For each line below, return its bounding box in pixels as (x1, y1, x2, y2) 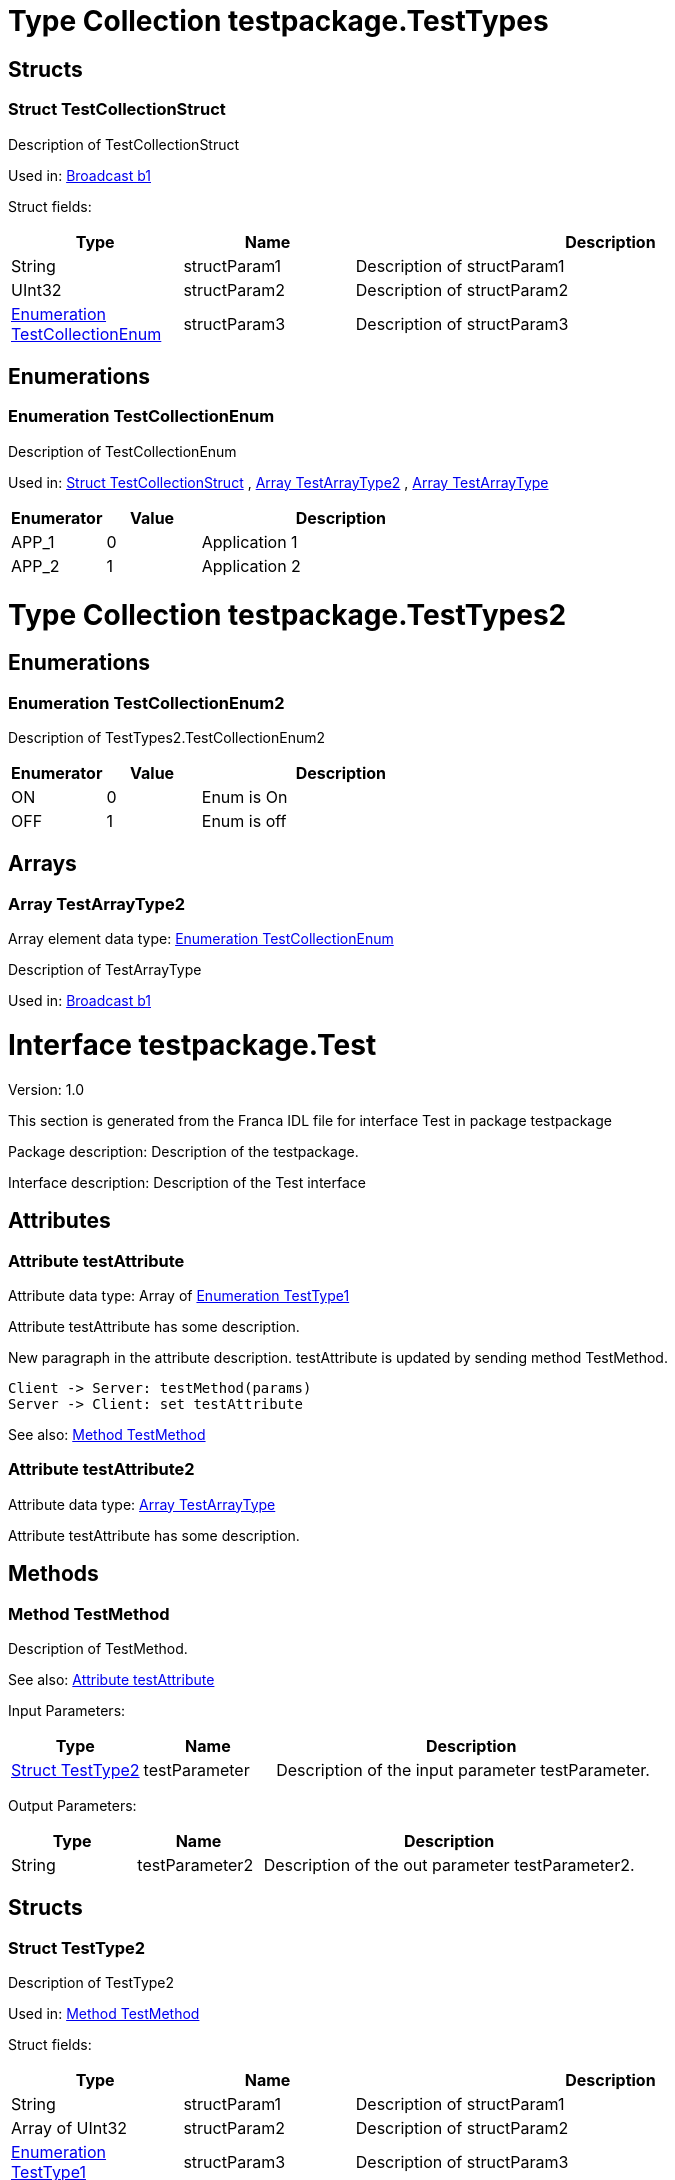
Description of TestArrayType (8, 961, 202, 979)
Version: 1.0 (8, 1080, 85, 1098)
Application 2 (201, 555, 301, 576)
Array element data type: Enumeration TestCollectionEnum (8, 930, 394, 948)
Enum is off (201, 811, 287, 832)
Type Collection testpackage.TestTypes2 (8, 597, 567, 632)
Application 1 (201, 531, 298, 552)
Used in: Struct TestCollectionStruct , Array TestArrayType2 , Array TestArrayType (8, 473, 549, 491)
